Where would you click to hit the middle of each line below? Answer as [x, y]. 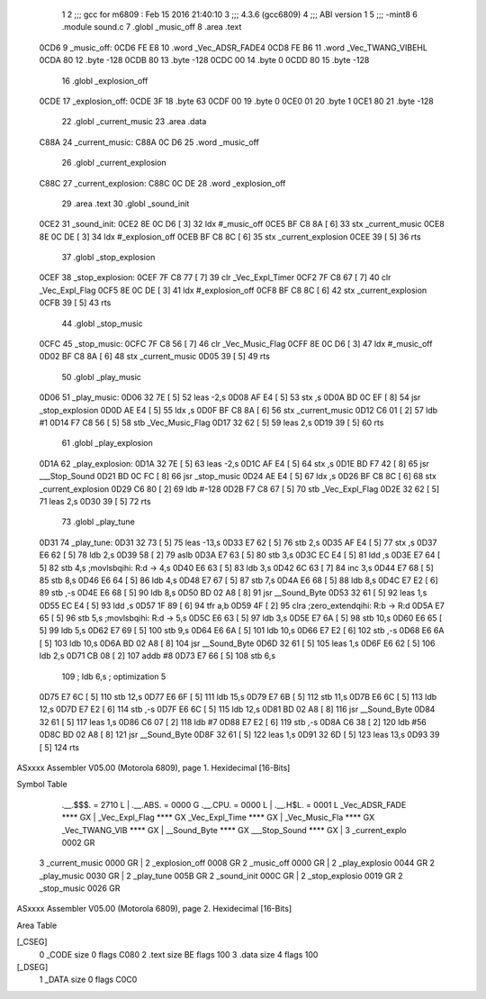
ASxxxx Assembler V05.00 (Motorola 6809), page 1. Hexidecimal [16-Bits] [153, 767]
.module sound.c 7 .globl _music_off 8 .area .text [152, 27]
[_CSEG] [32, 942]
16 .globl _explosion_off [105, 80]
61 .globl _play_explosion [107, 443]
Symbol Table [42, 785]
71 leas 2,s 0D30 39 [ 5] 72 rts [95, 501]
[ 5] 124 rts [59, 747]
